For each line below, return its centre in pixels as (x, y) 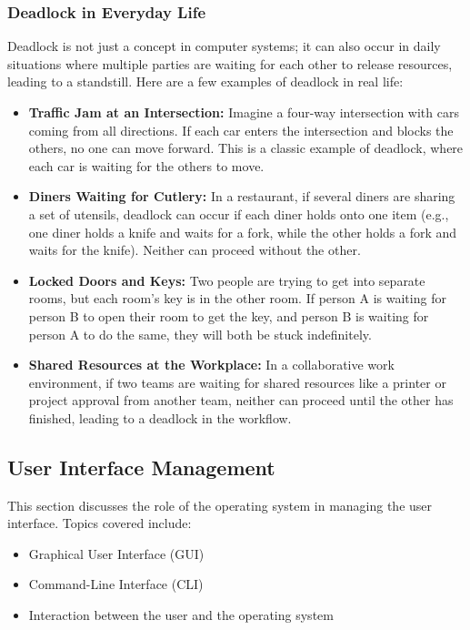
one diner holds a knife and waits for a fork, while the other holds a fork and (243, 232)
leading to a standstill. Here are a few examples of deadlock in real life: (205, 81)
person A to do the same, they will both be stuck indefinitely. (200, 334)
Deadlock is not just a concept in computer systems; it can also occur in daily (224, 46)
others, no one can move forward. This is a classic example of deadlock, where (246, 148)
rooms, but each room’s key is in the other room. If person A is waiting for (237, 298)
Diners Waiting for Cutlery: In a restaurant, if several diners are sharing (242, 196)
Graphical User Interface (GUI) (116, 553)
